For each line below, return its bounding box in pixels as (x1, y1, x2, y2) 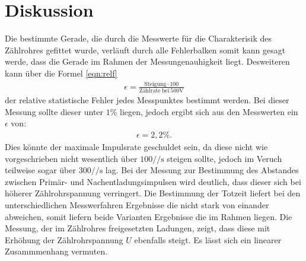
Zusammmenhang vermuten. (5, 245, 108, 257)
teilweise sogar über (5, 164, 76, 176)
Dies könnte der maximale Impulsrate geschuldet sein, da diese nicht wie (5, 140, 268, 152)
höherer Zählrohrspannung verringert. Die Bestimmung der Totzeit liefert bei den (5, 187, 301, 199)
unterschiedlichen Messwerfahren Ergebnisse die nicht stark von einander (5, 198, 269, 211)
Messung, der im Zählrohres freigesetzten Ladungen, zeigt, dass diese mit (5, 222, 270, 234)
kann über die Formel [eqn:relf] (5, 66, 117, 79)
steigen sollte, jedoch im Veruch (167, 152, 282, 164)
